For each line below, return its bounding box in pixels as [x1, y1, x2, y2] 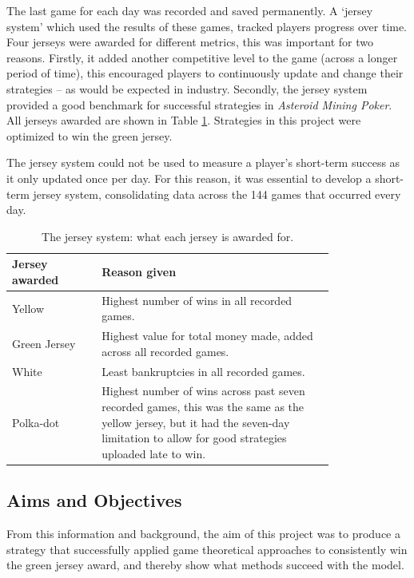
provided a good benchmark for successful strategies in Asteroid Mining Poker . [6, 96, 392, 113]
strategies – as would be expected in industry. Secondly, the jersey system [6, 80, 368, 97]
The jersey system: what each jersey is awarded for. [42, 228, 294, 244]
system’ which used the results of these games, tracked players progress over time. [6, 18, 408, 34]
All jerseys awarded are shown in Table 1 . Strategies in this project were [6, 112, 361, 129]
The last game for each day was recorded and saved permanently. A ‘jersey [6, 2, 373, 18]
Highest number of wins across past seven [102, 382, 305, 399]
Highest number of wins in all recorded [102, 291, 293, 308]
